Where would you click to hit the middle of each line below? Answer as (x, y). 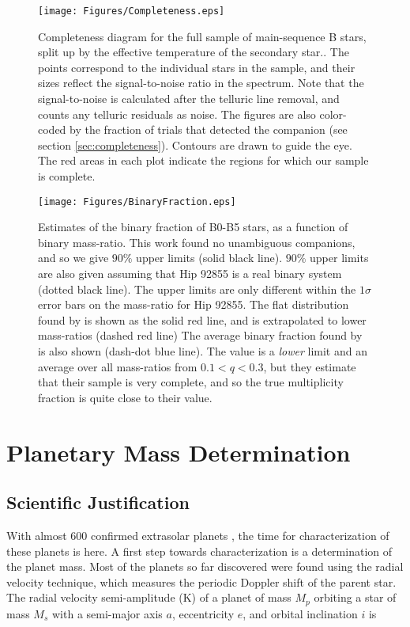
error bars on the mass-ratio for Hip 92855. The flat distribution (194, 304)
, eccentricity (203, 613)
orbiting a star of (355, 597)
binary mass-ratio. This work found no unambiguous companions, (197, 242)
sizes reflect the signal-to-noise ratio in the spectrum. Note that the (201, 83)
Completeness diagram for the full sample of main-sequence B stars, (202, 36)
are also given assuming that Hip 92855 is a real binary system (190, 274)
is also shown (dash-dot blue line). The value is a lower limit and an (203, 351)
